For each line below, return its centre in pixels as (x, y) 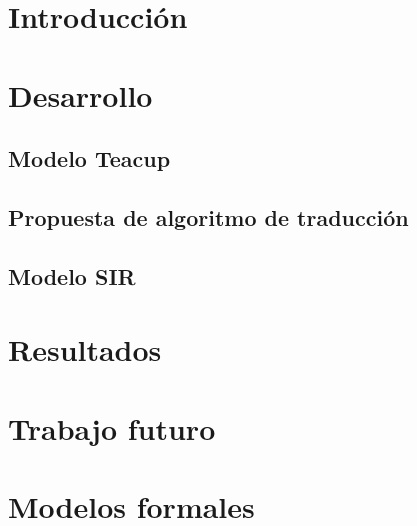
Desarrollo (80, 94)
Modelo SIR (72, 275)
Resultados (85, 349)
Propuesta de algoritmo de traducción (208, 216)
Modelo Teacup (89, 158)
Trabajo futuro (112, 427)
